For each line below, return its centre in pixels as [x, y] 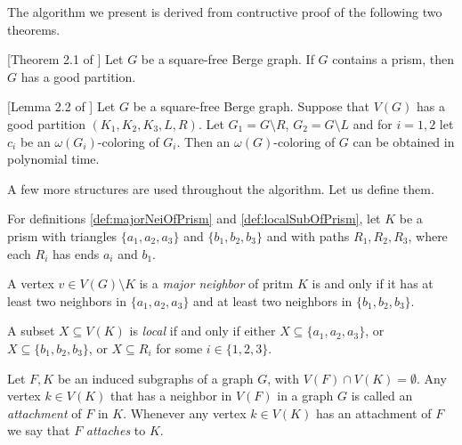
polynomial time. [53, 159]
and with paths [308, 235]
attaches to [116, 430]
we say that [39, 430]
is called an [382, 396]
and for [373, 123]
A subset [31, 331]
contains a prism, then [393, 59]
